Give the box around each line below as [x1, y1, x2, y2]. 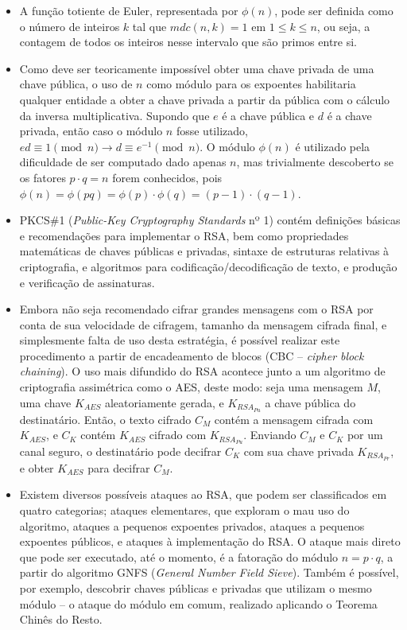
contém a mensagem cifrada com [214, 410, 374, 427]
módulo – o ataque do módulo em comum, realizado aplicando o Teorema [19, 595, 378, 612]
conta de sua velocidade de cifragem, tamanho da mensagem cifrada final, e [19, 316, 387, 332]
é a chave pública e [222, 107, 315, 123]
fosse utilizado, [176, 122, 248, 139]
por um [347, 426, 383, 443]
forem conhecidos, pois [112, 169, 223, 185]
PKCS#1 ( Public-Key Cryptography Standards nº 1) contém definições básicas [19, 212, 401, 228]
